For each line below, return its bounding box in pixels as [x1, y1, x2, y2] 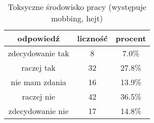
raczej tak [21, 62, 56, 73]
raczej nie [22, 91, 55, 102]
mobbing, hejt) [51, 12, 103, 24]
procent [116, 32, 147, 44]
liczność [77, 32, 108, 44]
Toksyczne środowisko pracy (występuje [7, 1, 147, 12]
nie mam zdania [10, 76, 66, 88]
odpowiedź [17, 32, 60, 44]
